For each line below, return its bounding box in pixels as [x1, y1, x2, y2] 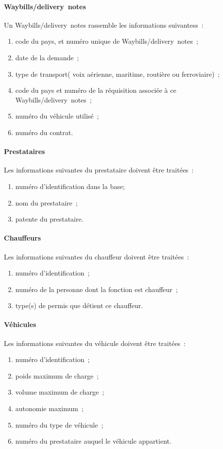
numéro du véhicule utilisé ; [15, 111, 99, 121]
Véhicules [4, 319, 36, 329]
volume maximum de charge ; [15, 387, 104, 397]
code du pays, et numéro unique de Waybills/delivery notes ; [15, 36, 198, 46]
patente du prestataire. [15, 214, 84, 224]
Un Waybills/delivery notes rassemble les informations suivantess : [4, 19, 204, 30]
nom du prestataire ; [15, 197, 78, 207]
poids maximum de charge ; [15, 370, 99, 380]
